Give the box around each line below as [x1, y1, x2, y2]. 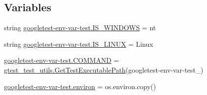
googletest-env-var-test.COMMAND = [4, 55, 119, 65]
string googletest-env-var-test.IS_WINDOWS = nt [4, 22, 156, 33]
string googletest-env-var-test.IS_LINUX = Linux [4, 38, 153, 49]
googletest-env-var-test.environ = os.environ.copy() [4, 81, 156, 91]
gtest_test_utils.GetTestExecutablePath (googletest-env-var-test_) [4, 64, 204, 75]
